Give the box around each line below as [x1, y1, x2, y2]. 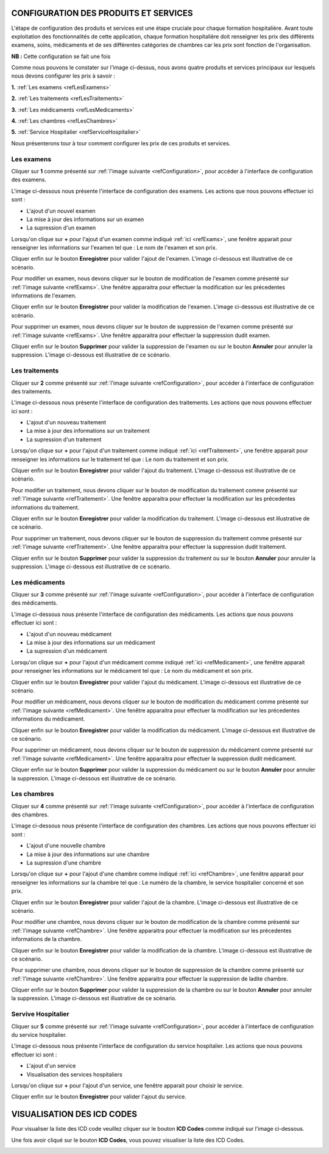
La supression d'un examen [26, 224, 96, 231]
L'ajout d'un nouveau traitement [26, 419, 107, 426]
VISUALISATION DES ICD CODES [11, 1109, 137, 1120]
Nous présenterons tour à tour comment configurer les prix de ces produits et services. [11, 139, 231, 147]
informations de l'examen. [11, 292, 77, 299]
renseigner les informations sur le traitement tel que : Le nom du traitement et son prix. [11, 455, 229, 463]
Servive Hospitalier [11, 1010, 69, 1018]
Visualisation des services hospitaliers [26, 1070, 123, 1078]
